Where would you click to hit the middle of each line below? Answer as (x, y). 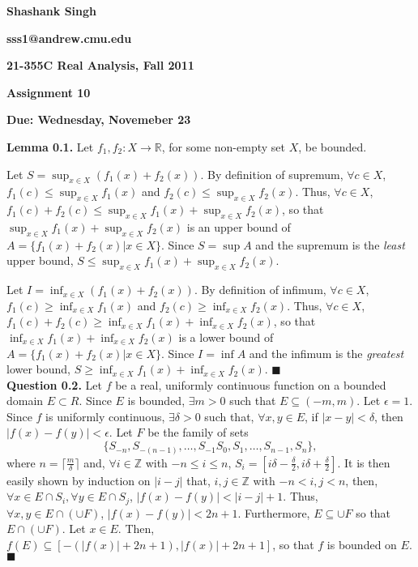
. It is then (364, 462)
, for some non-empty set (223, 146)
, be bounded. (333, 146)
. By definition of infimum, (260, 290)
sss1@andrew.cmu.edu (69, 38)
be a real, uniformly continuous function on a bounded (251, 384)
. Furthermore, (274, 512)
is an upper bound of (239, 226)
